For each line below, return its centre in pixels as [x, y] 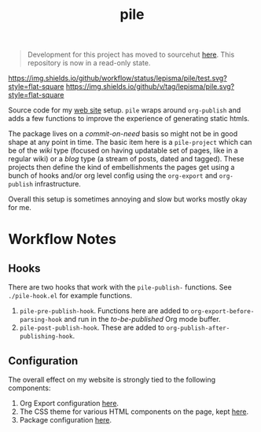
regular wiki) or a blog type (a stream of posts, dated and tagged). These [126, 159]
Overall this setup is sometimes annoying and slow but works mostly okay [128, 199]
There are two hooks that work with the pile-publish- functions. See [120, 287]
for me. [20, 208]
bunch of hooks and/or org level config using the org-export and [113, 175]
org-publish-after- [198, 328]
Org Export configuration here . [69, 403]
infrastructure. [58, 184]
